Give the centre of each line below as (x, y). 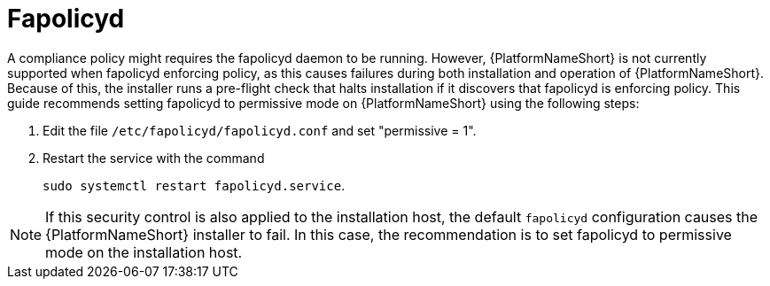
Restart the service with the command (154, 158)
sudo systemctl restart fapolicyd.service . (194, 185)
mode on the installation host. (144, 252)
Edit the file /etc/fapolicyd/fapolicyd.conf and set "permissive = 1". (260, 130)
